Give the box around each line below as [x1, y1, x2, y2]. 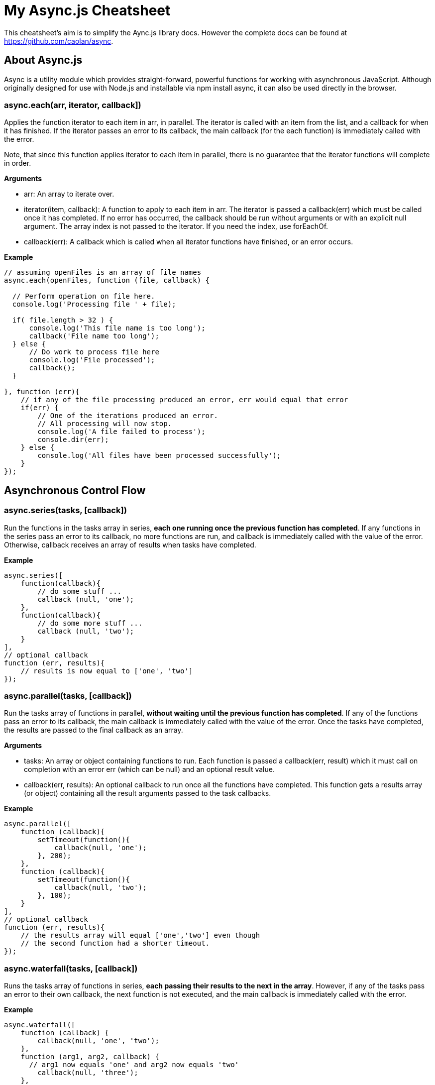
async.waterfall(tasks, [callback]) [4, 963, 138, 974]
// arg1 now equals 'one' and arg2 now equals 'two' [29, 1061, 239, 1069]
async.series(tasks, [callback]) [4, 505, 127, 516]
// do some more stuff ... [37, 619, 143, 627]
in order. [4, 159, 31, 168]
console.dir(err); [37, 435, 109, 444]
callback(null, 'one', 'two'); [37, 1037, 159, 1045]
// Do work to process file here [29, 348, 159, 356]
